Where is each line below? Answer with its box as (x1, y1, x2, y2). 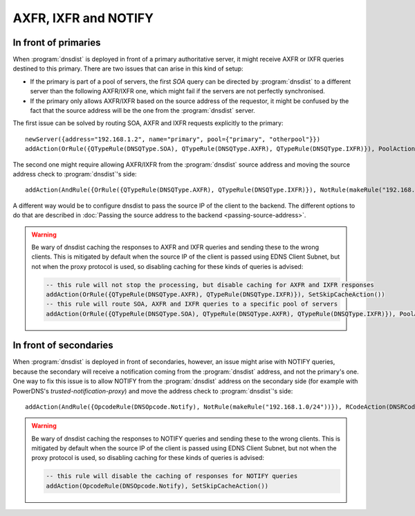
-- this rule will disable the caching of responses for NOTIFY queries (46, 472, 298, 480)
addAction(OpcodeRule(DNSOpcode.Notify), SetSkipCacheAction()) (46, 481, 269, 490)
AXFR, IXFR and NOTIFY (12, 10, 154, 26)
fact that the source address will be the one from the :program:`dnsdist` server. (30, 107, 255, 115)
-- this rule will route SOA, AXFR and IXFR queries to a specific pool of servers (46, 300, 338, 308)
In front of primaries (12, 37, 101, 48)
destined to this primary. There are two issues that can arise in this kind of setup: (12, 64, 243, 73)
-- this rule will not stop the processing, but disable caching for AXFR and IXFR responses (46, 281, 375, 288)
